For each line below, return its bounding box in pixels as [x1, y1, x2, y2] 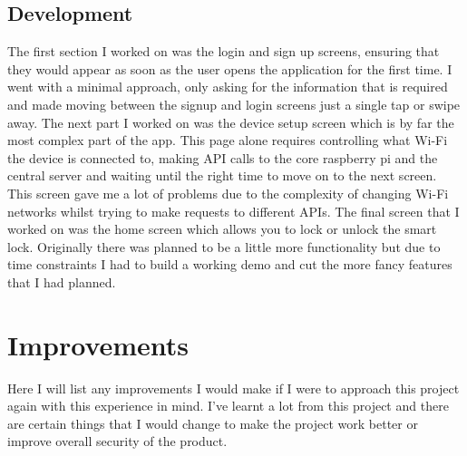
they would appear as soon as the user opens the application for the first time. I [7, 59, 452, 78]
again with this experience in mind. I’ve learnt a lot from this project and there [7, 396, 449, 415]
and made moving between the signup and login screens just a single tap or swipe [7, 94, 461, 113]
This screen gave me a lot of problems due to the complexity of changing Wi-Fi [7, 183, 449, 202]
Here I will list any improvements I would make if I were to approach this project [7, 378, 460, 397]
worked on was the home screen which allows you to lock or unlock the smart [7, 219, 437, 238]
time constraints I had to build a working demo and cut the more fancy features [7, 255, 452, 274]
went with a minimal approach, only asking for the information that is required [7, 77, 448, 96]
